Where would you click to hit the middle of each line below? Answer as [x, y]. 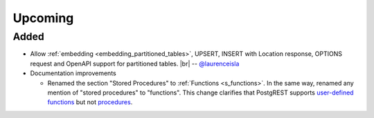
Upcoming [43, 18]
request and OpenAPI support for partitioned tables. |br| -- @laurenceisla [135, 63]
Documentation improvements [73, 73]
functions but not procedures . [90, 102]
